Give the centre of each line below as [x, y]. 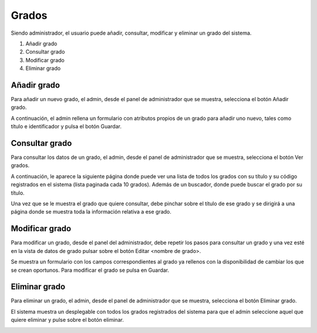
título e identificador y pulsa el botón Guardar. [66, 126]
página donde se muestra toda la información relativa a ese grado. [91, 212]
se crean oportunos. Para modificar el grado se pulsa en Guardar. [90, 270]
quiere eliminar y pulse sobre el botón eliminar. [68, 320]
